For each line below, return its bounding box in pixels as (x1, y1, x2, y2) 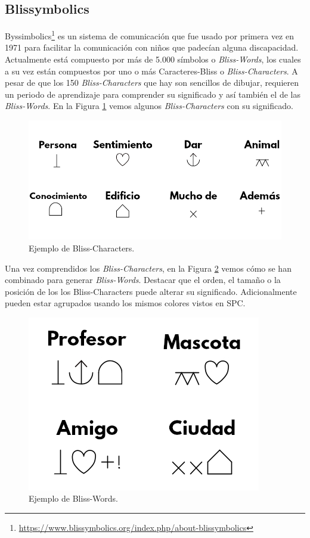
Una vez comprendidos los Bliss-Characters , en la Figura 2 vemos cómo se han (5, 262, 292, 274)
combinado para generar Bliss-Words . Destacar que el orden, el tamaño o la (5, 273, 281, 286)
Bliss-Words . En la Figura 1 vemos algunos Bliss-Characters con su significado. (5, 99, 293, 112)
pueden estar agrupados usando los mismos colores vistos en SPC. (5, 297, 246, 309)
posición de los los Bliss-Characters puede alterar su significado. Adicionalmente (5, 285, 297, 297)
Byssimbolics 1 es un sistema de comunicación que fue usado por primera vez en (5, 28, 294, 42)
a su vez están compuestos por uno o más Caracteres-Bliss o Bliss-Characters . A (5, 64, 298, 77)
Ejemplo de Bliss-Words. (29, 492, 118, 505)
